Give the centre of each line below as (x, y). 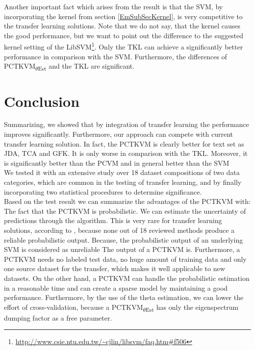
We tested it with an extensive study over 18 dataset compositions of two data (122, 172)
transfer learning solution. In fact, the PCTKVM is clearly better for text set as (124, 143)
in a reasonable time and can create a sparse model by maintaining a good (116, 287)
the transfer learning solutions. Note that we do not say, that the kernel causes (122, 26)
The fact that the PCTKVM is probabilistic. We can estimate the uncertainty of (125, 211)
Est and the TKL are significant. (86, 67)
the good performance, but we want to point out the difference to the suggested (124, 35)
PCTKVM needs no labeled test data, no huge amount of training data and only (125, 259)
